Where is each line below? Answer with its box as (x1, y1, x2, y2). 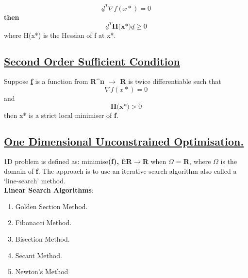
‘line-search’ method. (4, 175, 66, 185)
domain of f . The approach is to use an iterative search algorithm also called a (4, 165, 237, 176)
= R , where (176, 156, 211, 166)
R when (142, 156, 166, 166)
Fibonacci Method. (15, 217, 72, 228)
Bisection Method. (15, 233, 70, 244)
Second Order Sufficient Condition (4, 53, 181, 68)
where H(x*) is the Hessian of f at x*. (4, 30, 116, 40)
